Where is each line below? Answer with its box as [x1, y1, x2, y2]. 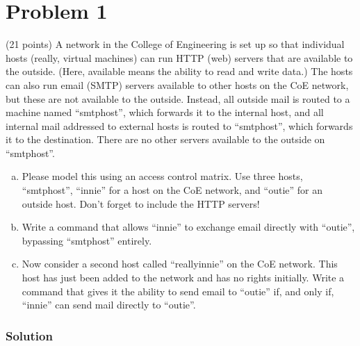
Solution [6, 327, 53, 344]
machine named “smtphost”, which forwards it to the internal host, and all [6, 105, 324, 120]
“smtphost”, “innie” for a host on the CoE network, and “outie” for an [22, 183, 323, 197]
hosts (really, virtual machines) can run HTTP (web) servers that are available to [6, 50, 353, 65]
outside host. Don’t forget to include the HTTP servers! [22, 196, 260, 211]
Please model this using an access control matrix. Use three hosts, [22, 169, 303, 183]
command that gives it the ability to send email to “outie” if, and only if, [22, 283, 334, 298]
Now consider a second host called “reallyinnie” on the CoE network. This [22, 256, 338, 271]
